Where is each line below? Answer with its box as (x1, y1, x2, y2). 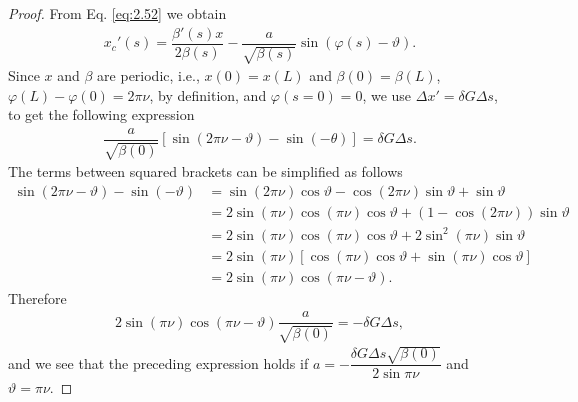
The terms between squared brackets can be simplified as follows (8, 161, 403, 182)
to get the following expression (8, 104, 195, 125)
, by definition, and (149, 84, 267, 105)
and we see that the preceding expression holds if (8, 352, 309, 373)
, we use (362, 84, 412, 105)
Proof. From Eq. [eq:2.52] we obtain (8, 3, 227, 23)
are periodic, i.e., (97, 65, 200, 86)
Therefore (8, 287, 67, 308)
